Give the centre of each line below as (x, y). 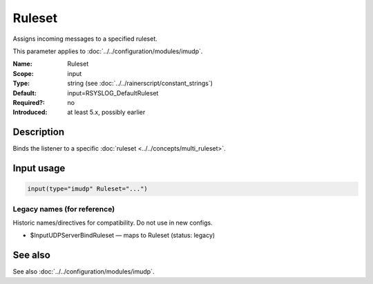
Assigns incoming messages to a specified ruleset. (85, 39)
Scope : (23, 73)
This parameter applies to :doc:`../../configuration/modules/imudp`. (108, 51)
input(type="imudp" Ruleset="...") (87, 189)
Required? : (29, 102)
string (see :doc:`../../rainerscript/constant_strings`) (140, 84)
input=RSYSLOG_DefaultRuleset (113, 93)
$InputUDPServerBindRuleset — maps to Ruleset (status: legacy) (123, 236)
